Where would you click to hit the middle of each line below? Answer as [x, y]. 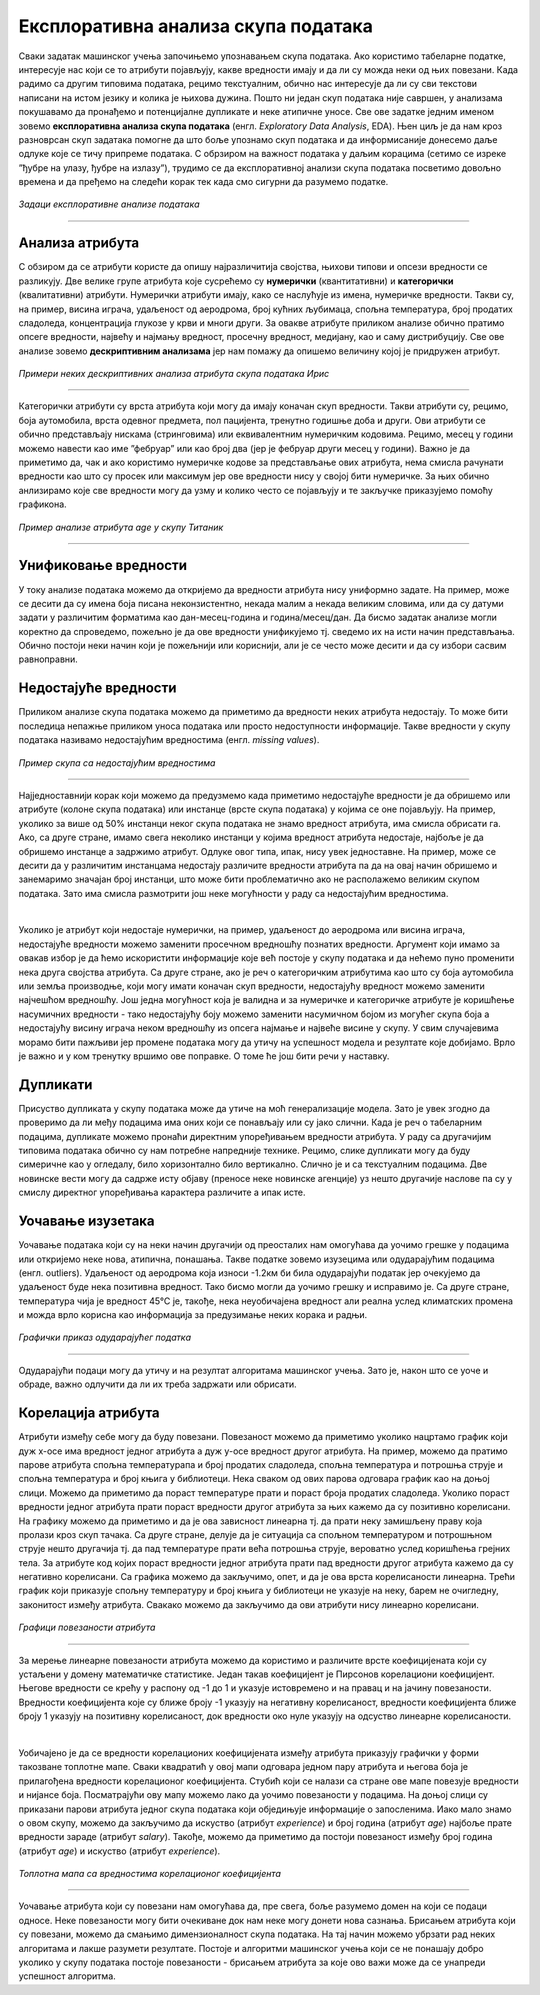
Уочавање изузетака [86, 1221]
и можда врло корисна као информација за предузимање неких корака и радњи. [193, 1315]
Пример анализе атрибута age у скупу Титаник [121, 527]
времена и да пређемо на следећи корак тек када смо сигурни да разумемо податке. [203, 182]
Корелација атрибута [89, 1413]
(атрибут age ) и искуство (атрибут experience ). [119, 1851]
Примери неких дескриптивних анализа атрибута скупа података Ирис [174, 374]
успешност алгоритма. [67, 1976]
